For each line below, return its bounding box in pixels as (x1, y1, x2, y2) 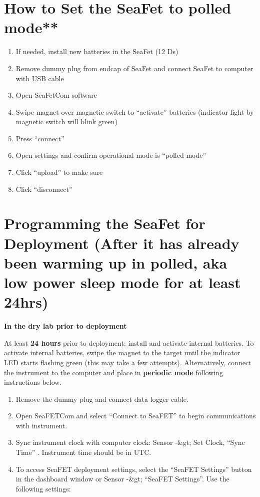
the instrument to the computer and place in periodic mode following (4, 367, 223, 377)
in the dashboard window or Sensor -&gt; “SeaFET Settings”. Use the (15, 473, 229, 484)
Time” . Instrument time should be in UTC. (15, 447, 151, 457)
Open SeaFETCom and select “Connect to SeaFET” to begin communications (15, 410, 256, 421)
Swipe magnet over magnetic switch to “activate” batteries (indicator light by (15, 106, 254, 117)
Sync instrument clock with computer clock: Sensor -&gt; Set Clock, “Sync (15, 437, 245, 447)
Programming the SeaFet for (4, 213, 205, 233)
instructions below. (4, 377, 62, 387)
